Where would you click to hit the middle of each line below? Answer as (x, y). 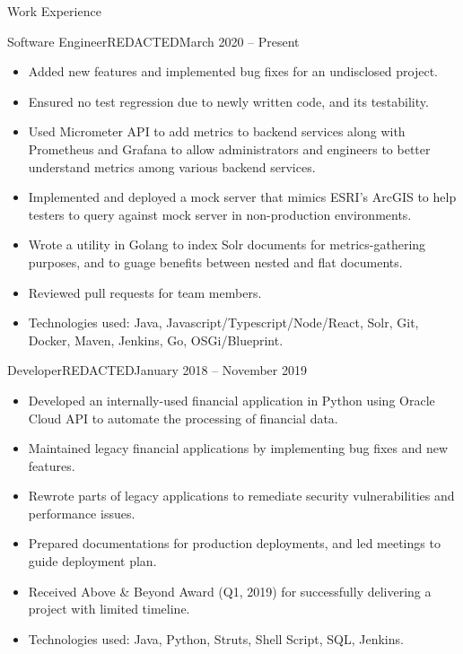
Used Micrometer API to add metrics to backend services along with (217, 131)
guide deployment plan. (92, 561)
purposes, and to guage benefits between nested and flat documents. (215, 262)
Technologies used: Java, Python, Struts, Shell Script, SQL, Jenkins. (216, 638)
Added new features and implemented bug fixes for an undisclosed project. (233, 71)
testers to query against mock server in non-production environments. (220, 214)
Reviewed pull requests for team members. (145, 292)
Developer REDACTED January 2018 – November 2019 (157, 370)
